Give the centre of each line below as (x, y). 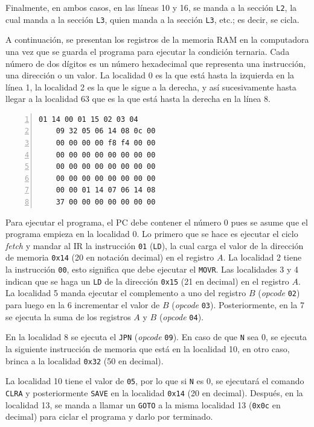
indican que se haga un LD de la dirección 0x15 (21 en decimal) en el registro (147, 281)
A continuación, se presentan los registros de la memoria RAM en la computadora (157, 40)
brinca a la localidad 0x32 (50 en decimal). (85, 360)
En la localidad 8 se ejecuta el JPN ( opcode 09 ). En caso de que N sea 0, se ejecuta (156, 337)
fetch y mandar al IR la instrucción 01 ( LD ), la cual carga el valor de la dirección (155, 245)
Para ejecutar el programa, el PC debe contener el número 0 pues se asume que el (157, 222)
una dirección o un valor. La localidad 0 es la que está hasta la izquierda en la (150, 75)
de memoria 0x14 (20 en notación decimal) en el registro (110, 257)
